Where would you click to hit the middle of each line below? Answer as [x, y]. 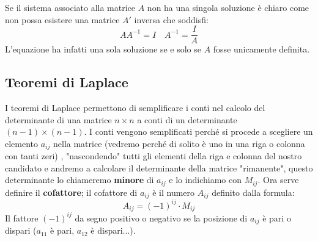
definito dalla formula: [253, 192]
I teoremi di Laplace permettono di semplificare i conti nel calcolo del [135, 108]
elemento [22, 143]
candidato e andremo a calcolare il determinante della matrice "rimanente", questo [159, 167]
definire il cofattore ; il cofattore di [71, 192]
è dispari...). [113, 230]
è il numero [174, 192]
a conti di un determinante [187, 119]
